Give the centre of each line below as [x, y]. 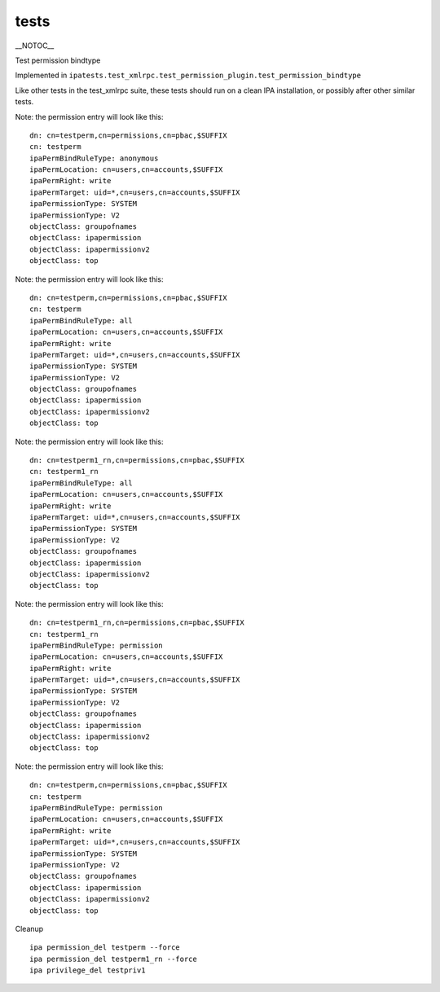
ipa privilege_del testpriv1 [88, 970]
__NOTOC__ [35, 46]
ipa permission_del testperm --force [105, 948]
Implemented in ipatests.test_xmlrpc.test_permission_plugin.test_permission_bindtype [188, 75]
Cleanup [29, 928]
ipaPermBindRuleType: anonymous [94, 158]
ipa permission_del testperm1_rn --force [113, 959]
